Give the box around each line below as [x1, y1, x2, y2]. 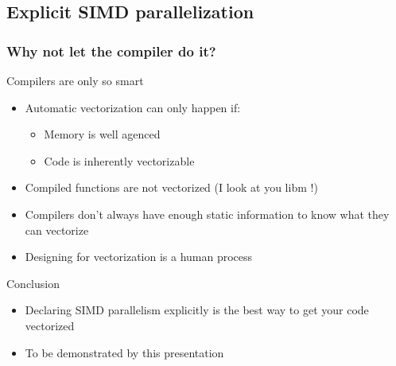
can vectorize [25, 221, 89, 238]
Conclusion [6, 274, 60, 291]
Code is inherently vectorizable [44, 152, 195, 169]
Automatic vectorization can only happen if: [25, 99, 241, 115]
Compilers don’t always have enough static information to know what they [25, 205, 390, 222]
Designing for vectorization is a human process [25, 248, 253, 265]
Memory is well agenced [44, 126, 161, 142]
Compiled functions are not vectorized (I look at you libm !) [25, 179, 318, 196]
